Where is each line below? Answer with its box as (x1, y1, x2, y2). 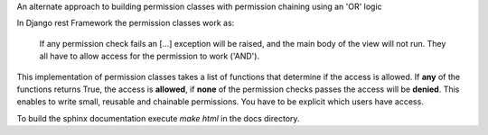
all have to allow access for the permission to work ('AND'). (39, 50, 260, 62)
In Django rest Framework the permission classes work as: (16, 18, 235, 29)
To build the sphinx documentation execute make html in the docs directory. (16, 112, 300, 123)
